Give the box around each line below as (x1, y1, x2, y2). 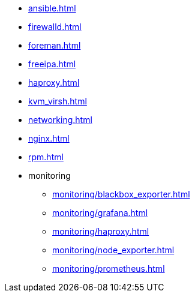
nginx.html (28, 133, 70, 143)
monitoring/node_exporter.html (52, 245, 175, 255)
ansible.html (28, 3, 76, 13)
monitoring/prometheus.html (52, 263, 165, 274)
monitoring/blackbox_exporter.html (52, 189, 190, 199)
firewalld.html (28, 22, 82, 32)
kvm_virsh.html (28, 96, 87, 106)
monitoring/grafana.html (52, 208, 148, 218)
